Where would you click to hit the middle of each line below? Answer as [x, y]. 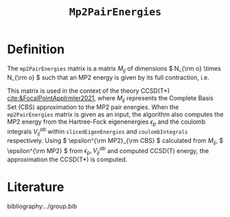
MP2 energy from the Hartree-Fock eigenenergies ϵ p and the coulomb [106, 122]
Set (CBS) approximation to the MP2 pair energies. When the [93, 107]
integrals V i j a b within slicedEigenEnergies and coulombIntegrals [97, 132]
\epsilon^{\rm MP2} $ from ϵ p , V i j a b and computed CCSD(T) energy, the [108, 151]
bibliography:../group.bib [42, 206]
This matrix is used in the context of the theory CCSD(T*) [89, 91]
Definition [36, 49]
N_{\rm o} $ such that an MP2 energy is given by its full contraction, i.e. [108, 77]
